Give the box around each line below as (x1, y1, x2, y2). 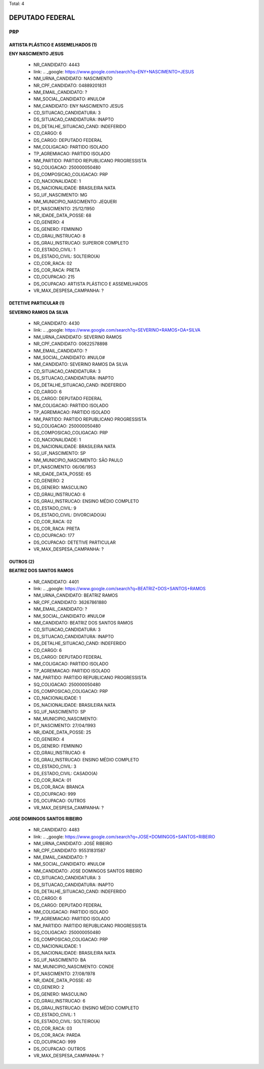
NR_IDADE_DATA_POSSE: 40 (33, 977, 92, 983)
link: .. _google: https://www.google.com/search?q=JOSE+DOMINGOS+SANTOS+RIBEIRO (33, 834, 215, 840)
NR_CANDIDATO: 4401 (33, 579, 79, 584)
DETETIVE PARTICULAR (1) (9, 300, 65, 306)
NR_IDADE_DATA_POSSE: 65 (33, 471, 91, 477)
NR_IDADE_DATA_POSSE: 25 (33, 729, 91, 735)
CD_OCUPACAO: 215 (33, 274, 75, 280)
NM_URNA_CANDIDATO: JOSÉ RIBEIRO (33, 841, 112, 846)
